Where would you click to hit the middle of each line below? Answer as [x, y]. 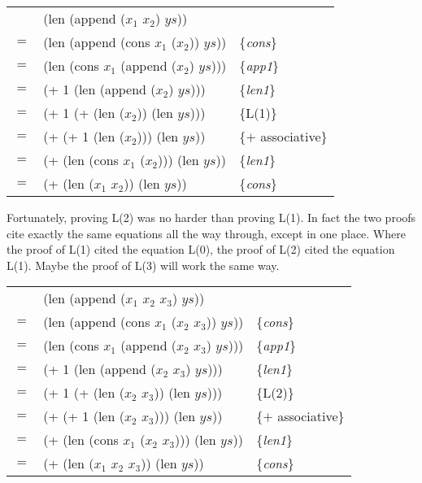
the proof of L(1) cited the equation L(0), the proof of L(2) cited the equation [201, 249]
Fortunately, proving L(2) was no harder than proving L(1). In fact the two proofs [211, 217]
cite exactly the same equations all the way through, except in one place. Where [206, 233]
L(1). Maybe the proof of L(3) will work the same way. [143, 265]
